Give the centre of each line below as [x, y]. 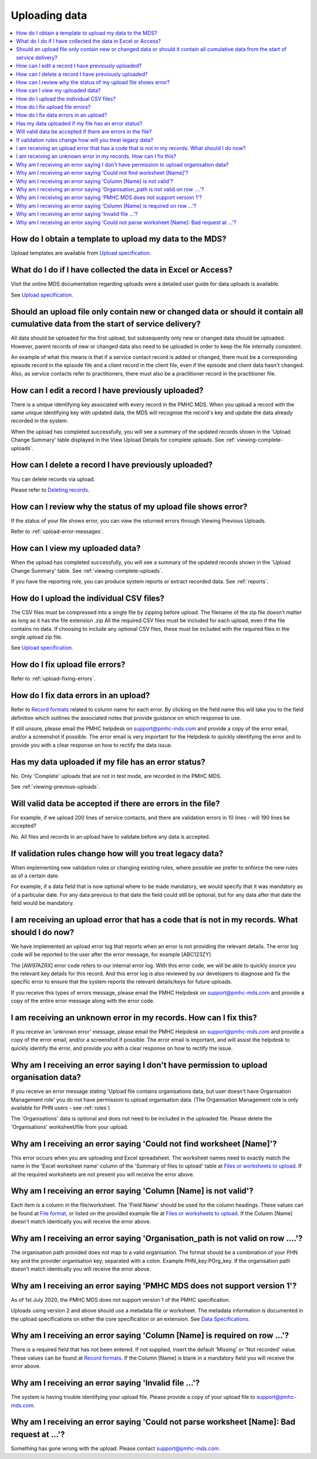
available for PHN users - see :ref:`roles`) [60, 1108]
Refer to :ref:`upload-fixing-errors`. [53, 679]
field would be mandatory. [43, 903]
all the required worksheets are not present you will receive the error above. [103, 1174]
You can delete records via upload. [53, 479]
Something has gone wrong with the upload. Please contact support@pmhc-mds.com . [116, 1448]
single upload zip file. [37, 637]
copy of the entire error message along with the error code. [83, 1001]
